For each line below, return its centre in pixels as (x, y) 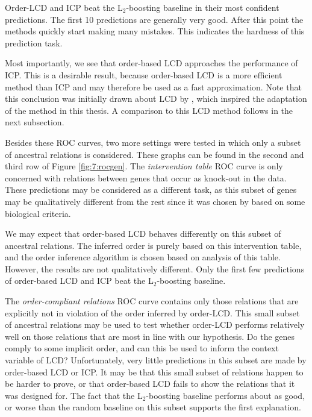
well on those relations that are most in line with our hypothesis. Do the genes (150, 336)
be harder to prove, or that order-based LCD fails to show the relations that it (150, 384)
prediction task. (34, 42)
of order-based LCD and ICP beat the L (79, 281)
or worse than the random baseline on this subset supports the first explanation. (153, 407)
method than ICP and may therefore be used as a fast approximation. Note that (153, 86)
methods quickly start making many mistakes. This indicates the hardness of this (155, 31)
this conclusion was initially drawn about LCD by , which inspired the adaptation (156, 99)
